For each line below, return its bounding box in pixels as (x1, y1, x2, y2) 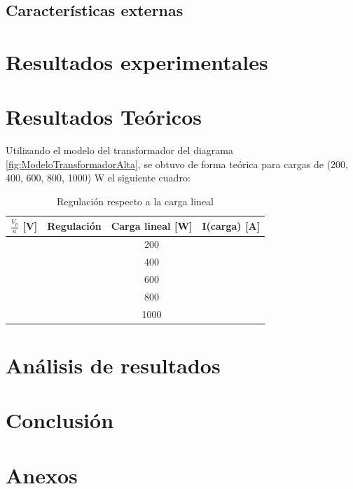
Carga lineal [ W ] (111, 219, 193, 233)
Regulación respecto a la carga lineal (57, 194, 214, 209)
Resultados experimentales (6, 47, 268, 76)
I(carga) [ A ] (202, 219, 261, 233)
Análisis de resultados (6, 351, 221, 380)
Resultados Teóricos (6, 102, 202, 131)
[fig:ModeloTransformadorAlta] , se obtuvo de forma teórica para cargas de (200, (6, 156, 348, 171)
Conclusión (6, 406, 114, 434)
